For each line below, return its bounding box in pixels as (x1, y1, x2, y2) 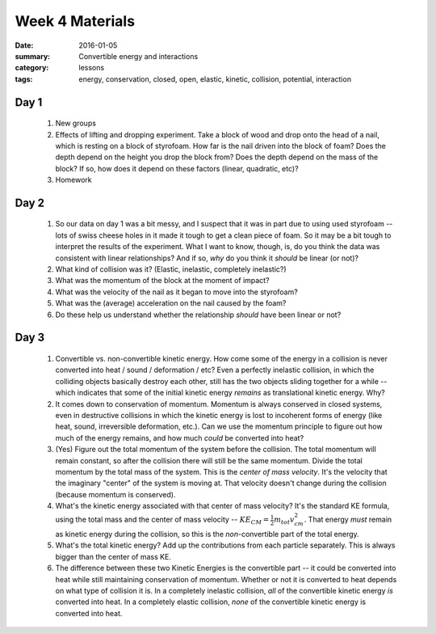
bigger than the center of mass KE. (55, 552, 171, 561)
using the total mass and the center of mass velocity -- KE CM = (55, 514, 270, 526)
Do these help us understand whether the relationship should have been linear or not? (55, 310, 342, 319)
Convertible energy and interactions (78, 51, 199, 61)
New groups (55, 118, 97, 129)
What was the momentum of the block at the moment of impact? (55, 276, 270, 285)
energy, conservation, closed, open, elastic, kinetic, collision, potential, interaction (78, 74, 351, 84)
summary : (15, 51, 51, 61)
